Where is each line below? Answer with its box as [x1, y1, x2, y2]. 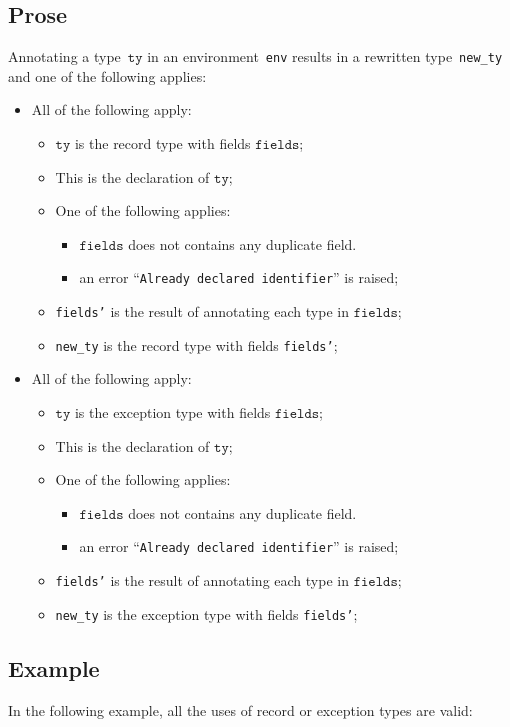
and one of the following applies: [8, 65, 207, 86]
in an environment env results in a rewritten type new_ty [147, 46, 503, 67]
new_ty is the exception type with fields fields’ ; [55, 603, 358, 624]
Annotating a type [8, 46, 121, 67]
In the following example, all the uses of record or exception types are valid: [8, 699, 473, 720]
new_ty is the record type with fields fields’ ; [55, 334, 338, 355]
